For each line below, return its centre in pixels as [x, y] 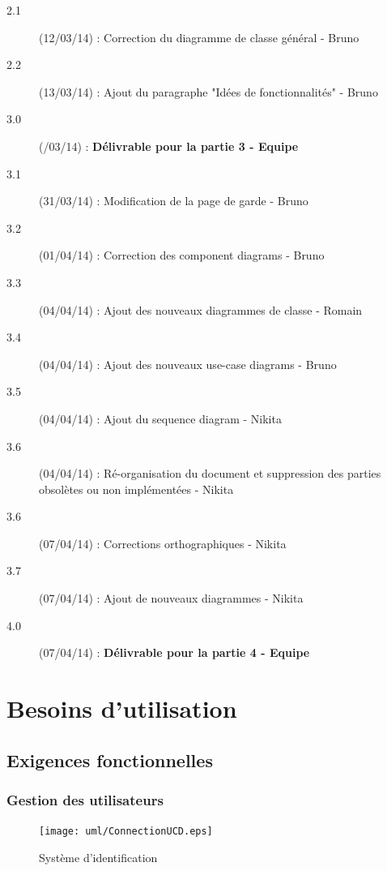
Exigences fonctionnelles [110, 759]
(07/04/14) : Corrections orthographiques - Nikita [163, 543]
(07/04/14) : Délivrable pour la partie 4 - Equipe [174, 652]
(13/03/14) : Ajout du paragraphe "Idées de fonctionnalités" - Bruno [208, 91]
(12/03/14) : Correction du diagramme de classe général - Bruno [199, 37]
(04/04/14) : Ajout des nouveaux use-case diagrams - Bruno [188, 364]
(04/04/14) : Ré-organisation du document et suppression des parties [210, 473]
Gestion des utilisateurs [85, 799]
